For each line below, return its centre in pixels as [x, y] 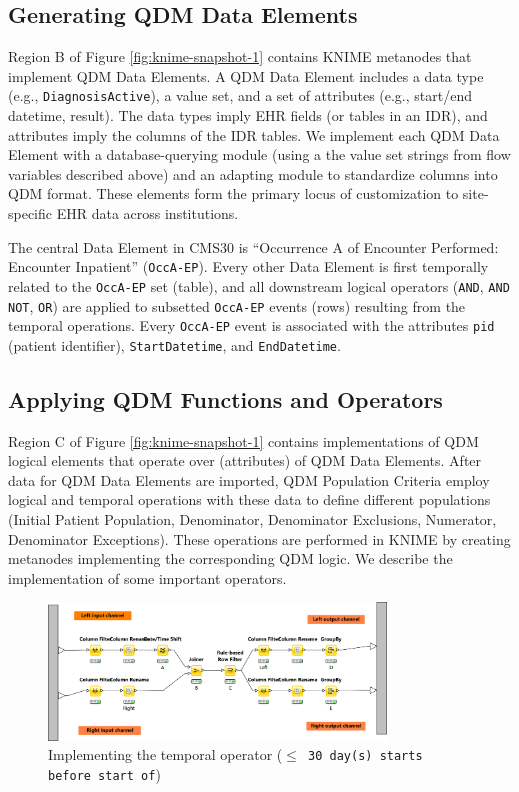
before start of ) [104, 773]
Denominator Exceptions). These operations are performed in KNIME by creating [259, 538]
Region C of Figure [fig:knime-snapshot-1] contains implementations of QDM [243, 440]
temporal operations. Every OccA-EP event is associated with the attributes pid [251, 325]
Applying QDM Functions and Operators [225, 398]
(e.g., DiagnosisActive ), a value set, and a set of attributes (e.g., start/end [240, 95]
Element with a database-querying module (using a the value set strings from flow [259, 154]
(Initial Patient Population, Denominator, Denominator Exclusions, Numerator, [252, 519]
